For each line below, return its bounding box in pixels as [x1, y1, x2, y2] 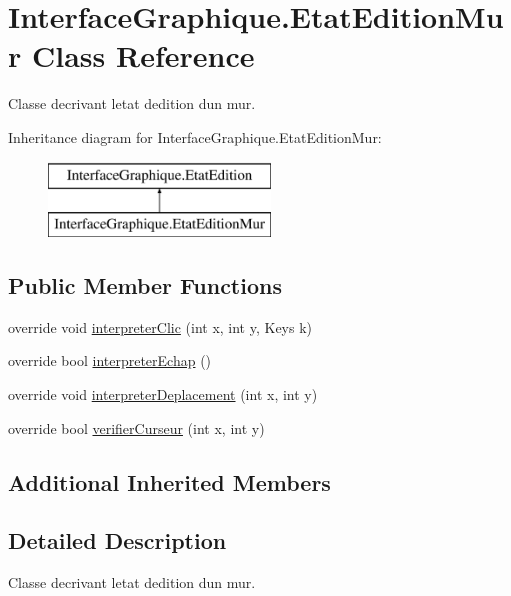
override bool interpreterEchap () [8, 350, 212, 371]
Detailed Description [8, 525, 227, 556]
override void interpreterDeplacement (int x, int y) [8, 384, 318, 405]
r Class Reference [8, 35, 255, 76]
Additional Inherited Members [8, 466, 331, 497]
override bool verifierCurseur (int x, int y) [8, 417, 265, 438]
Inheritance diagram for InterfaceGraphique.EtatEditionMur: [8, 126, 382, 147]
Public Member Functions [8, 270, 282, 301]
